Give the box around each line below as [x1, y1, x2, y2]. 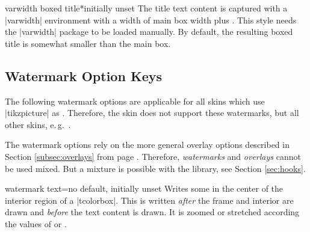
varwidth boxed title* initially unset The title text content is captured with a [5, 2, 288, 14]
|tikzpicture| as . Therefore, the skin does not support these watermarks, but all [5, 106, 299, 119]
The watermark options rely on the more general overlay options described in [5, 138, 290, 151]
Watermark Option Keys [5, 66, 163, 85]
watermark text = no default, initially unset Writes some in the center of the [5, 182, 284, 195]
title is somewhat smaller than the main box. [5, 37, 171, 49]
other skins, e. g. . [5, 118, 71, 130]
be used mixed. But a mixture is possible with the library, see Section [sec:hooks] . [5, 162, 306, 174]
